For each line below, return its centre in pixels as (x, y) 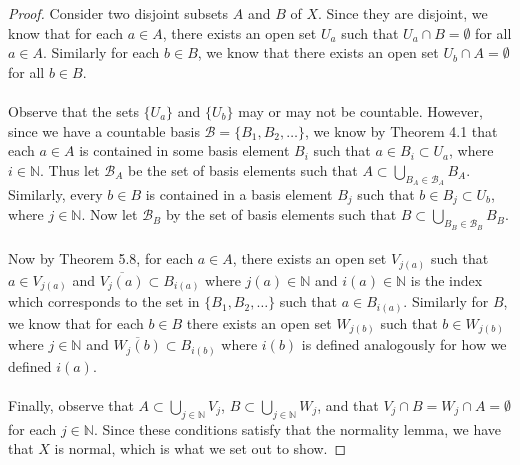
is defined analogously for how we (404, 344)
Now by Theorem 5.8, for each (101, 258)
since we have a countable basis (104, 130)
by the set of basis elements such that (281, 214)
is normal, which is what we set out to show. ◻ (200, 448)
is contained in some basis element (184, 150)
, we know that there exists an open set (318, 52)
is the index (446, 279)
